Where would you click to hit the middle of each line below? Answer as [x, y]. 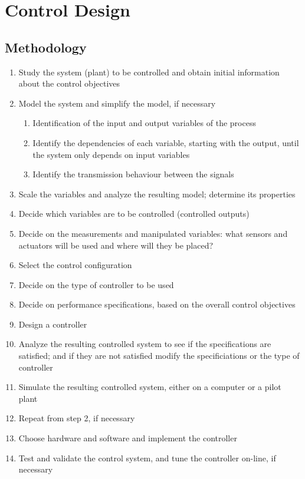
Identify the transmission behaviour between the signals [133, 174]
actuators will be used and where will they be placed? [116, 245]
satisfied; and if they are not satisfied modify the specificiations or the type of [159, 356]
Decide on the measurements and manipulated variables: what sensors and [153, 233]
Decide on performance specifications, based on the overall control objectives [157, 304]
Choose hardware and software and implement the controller [128, 438]
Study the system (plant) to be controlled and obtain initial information [149, 72]
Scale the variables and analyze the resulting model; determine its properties [157, 194]
